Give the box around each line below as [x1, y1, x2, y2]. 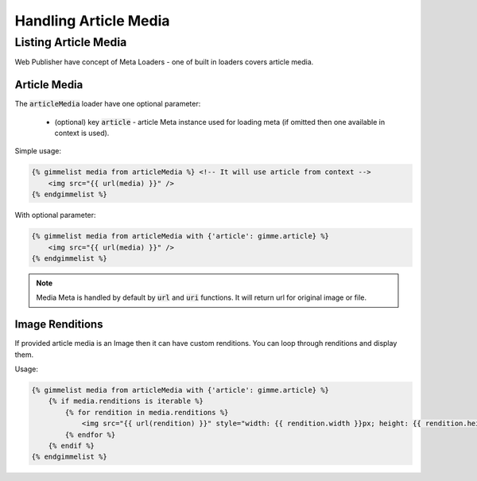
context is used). [54, 128, 110, 138]
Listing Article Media [14, 35, 127, 49]
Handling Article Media [14, 12, 170, 29]
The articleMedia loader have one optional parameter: [14, 99, 201, 109]
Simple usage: [14, 146, 62, 156]
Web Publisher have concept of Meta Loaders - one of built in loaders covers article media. [14, 57, 314, 67]
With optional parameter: [14, 211, 96, 220]
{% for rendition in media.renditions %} [64, 408, 229, 417]
